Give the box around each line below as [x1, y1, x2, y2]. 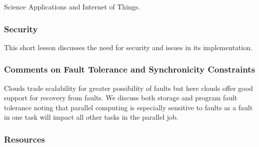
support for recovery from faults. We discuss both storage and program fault [4, 92, 238, 103]
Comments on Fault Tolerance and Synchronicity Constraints [4, 63, 255, 75]
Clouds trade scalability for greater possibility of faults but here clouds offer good [4, 82, 253, 93]
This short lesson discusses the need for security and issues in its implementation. [4, 42, 253, 52]
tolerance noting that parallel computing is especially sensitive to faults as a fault [4, 102, 253, 112]
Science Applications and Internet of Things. [4, 1, 140, 11]
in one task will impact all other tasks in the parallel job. [4, 112, 178, 122]
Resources [4, 133, 45, 145]
